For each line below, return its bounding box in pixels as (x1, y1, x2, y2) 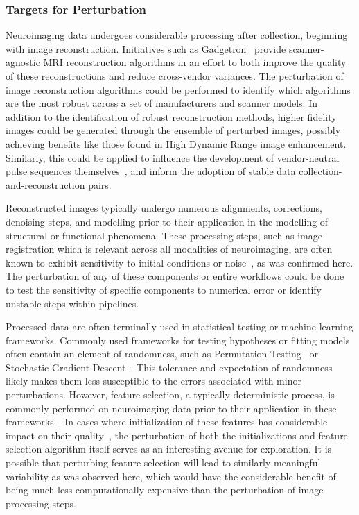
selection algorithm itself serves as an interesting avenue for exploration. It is (6, 441, 332, 456)
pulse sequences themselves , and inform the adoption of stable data (6, 164, 296, 178)
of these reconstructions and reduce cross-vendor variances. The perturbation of (6, 69, 344, 83)
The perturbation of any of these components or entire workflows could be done (6, 269, 344, 283)
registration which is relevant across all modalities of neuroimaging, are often (6, 242, 333, 256)
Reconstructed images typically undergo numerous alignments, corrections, (6, 201, 322, 215)
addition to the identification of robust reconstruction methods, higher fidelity (6, 109, 337, 124)
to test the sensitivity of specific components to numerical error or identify (6, 282, 322, 296)
